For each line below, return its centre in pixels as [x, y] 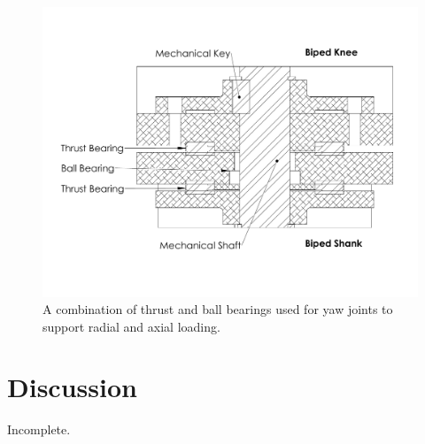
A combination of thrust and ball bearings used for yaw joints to [218, 309]
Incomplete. [39, 429]
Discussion [72, 387]
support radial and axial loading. [131, 326]
